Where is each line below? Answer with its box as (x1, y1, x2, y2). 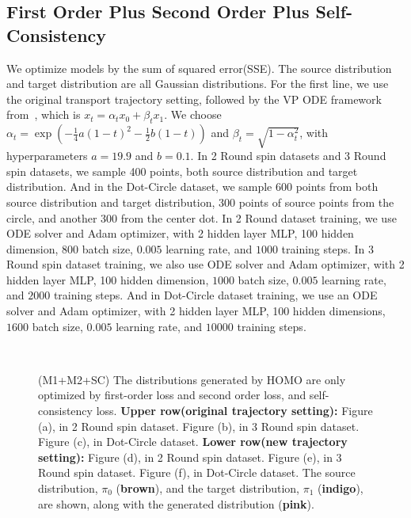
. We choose (164, 106, 222, 123)
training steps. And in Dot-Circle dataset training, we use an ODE (53, 287, 378, 303)
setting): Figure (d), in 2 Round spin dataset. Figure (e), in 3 (38, 448, 342, 465)
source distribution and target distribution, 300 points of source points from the (6, 193, 394, 210)
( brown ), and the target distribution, (116, 480, 300, 496)
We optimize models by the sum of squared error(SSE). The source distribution (6, 59, 392, 76)
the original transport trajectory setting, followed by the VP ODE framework (6, 90, 382, 107)
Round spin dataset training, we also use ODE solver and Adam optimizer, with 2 (6, 256, 405, 272)
